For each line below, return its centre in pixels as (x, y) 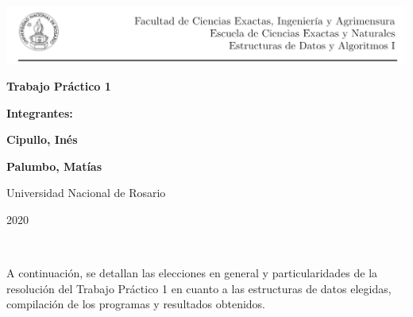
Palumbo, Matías (54, 166)
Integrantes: (40, 112)
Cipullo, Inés (42, 139)
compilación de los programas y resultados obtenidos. (136, 304)
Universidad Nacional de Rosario (86, 193)
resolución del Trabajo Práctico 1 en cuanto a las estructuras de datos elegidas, (199, 288)
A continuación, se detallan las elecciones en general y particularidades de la (192, 273)
